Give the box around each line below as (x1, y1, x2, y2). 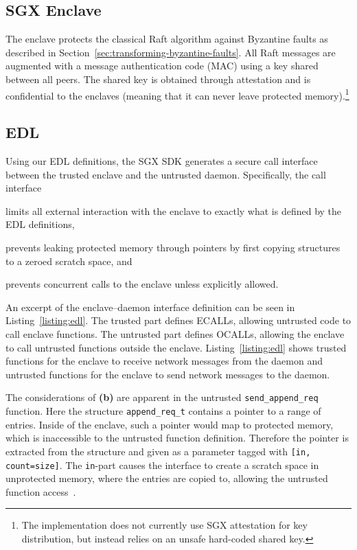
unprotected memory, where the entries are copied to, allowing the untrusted (5, 471, 328, 485)
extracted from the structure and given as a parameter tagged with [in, (5, 444, 311, 458)
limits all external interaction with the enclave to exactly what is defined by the (5, 203, 342, 218)
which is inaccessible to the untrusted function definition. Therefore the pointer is (5, 431, 349, 445)
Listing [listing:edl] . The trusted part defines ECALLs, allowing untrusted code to (5, 313, 352, 328)
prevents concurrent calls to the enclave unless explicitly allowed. (5, 277, 279, 291)
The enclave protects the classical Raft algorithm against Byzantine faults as (5, 32, 328, 46)
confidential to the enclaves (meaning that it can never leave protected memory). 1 (5, 86, 349, 102)
